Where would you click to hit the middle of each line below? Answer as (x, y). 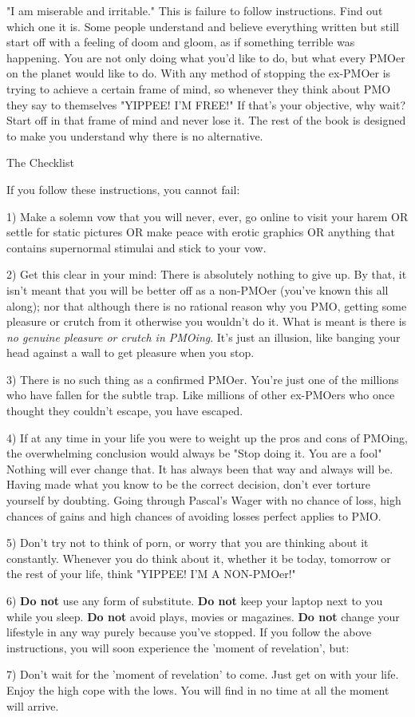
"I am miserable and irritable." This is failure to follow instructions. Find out (195, 10)
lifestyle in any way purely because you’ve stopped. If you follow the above (189, 632)
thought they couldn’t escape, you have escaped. (125, 411)
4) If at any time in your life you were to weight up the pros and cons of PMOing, (207, 437)
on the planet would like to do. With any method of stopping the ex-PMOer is (199, 73)
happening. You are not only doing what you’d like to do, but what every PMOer (206, 57)
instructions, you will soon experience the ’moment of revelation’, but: (178, 647)
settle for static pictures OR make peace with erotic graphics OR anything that (201, 232)
